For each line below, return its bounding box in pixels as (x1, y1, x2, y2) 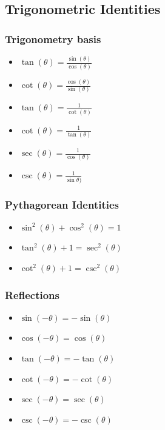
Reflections (5, 287, 59, 302)
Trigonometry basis (5, 31, 101, 46)
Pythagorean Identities (5, 197, 120, 212)
